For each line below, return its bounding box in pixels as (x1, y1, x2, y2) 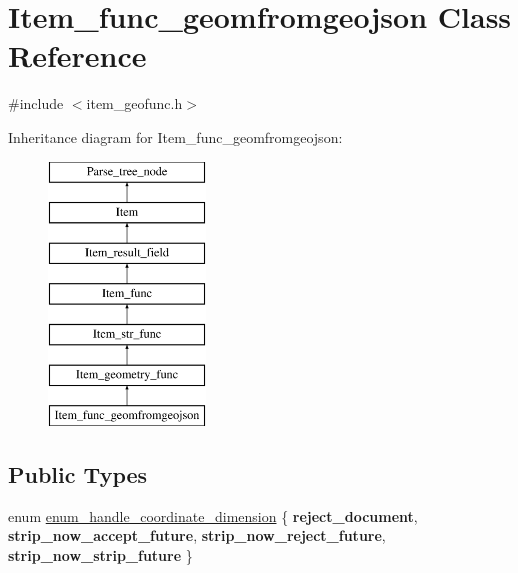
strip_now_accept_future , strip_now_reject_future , (8, 525, 386, 546)
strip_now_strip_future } (8, 545, 193, 566)
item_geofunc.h (86, 93, 183, 114)
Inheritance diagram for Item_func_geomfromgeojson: (8, 126, 343, 147)
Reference (8, 35, 147, 76)
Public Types (8, 459, 148, 490)
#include (8, 93, 64, 114)
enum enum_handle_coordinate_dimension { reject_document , (8, 505, 418, 526)
